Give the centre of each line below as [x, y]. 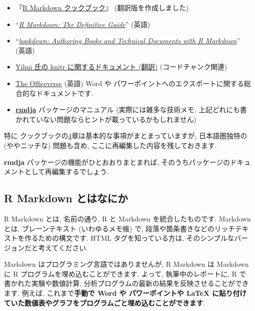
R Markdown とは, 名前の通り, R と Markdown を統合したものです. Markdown [127, 218]
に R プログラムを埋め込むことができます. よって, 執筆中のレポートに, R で [125, 273]
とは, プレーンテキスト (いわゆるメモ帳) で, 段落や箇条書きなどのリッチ [120, 228]
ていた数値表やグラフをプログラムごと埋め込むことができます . [105, 302]
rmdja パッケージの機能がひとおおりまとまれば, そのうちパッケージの [117, 162]
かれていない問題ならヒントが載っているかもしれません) [106, 119]
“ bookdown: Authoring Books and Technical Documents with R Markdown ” [128, 41]
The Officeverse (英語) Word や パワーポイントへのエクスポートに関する [130, 83]
